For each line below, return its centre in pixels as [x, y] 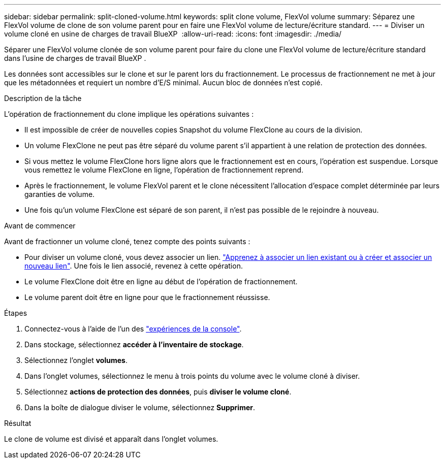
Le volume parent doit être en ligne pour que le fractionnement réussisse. [147, 297]
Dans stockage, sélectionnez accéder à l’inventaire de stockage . [134, 344]
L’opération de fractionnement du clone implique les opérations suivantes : [129, 114]
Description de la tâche [43, 98]
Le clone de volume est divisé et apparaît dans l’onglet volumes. [111, 439]
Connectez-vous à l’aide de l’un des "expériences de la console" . [133, 329]
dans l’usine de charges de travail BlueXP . [75, 58]
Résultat [18, 423]
